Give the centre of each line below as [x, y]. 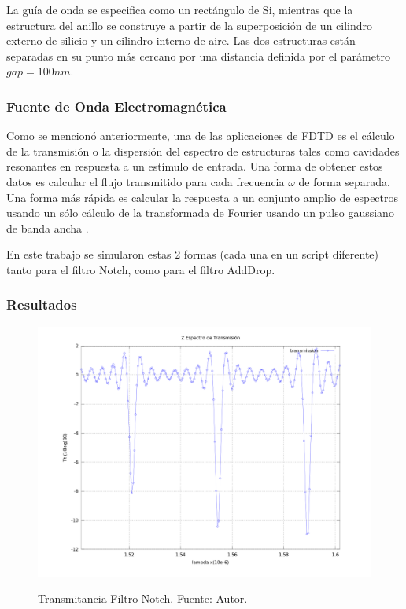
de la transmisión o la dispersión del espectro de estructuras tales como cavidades [203, 150]
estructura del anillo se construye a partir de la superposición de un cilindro [190, 25]
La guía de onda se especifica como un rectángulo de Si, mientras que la [180, 9]
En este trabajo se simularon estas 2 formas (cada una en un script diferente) [193, 254]
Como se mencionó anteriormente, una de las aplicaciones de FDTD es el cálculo [201, 136]
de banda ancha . [48, 227]
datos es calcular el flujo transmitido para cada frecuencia [146, 181]
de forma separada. [344, 181]
